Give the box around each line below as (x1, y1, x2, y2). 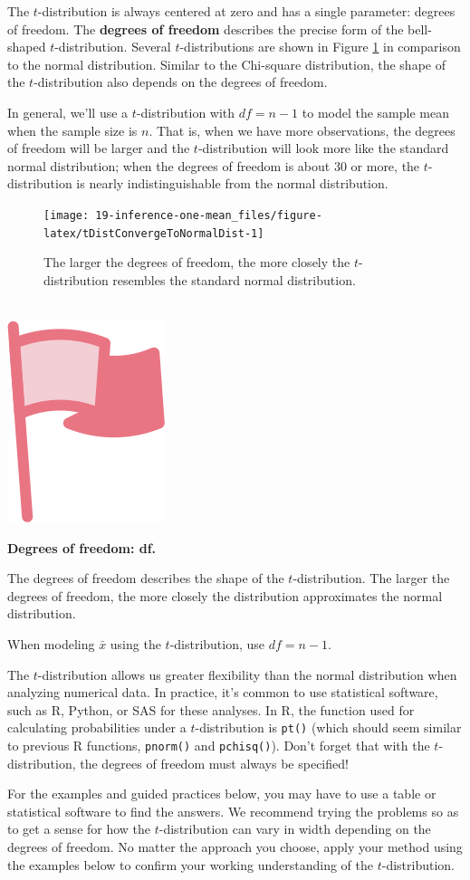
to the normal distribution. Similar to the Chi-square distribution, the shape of (7, 54, 446, 73)
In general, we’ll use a (7, 102, 129, 121)
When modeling (7, 635, 95, 653)
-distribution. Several (54, 37, 171, 56)
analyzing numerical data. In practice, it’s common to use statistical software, (7, 683, 438, 702)
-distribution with (136, 102, 235, 121)
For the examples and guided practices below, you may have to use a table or (7, 784, 436, 803)
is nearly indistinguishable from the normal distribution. (76, 174, 388, 193)
